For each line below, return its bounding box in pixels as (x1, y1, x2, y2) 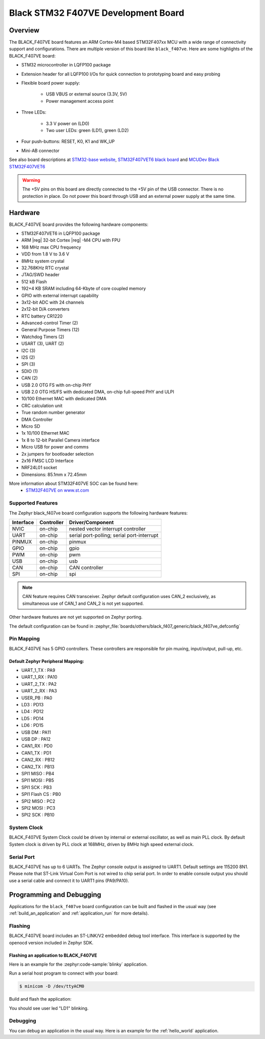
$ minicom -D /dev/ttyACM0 (19, 983, 84, 989)
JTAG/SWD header (21, 272, 60, 278)
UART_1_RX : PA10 (21, 674, 57, 680)
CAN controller (69, 564, 104, 571)
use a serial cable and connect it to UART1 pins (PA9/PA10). (9, 878, 130, 883)
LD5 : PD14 (21, 715, 44, 721)
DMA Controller (21, 416, 53, 422)
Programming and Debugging (9, 890, 102, 899)
